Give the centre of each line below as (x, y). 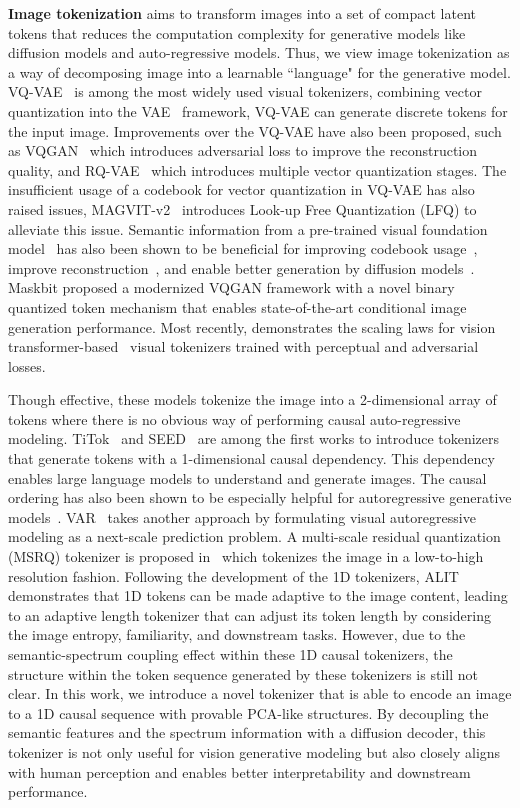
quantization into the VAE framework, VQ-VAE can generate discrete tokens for (258, 110)
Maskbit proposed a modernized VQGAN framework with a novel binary (231, 287)
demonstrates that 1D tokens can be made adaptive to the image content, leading (258, 595)
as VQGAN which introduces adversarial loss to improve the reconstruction (243, 150)
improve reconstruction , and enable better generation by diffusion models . (241, 267)
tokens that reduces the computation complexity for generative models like (237, 32)
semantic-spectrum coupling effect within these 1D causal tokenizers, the (230, 654)
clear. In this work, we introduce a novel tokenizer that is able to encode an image (260, 693)
